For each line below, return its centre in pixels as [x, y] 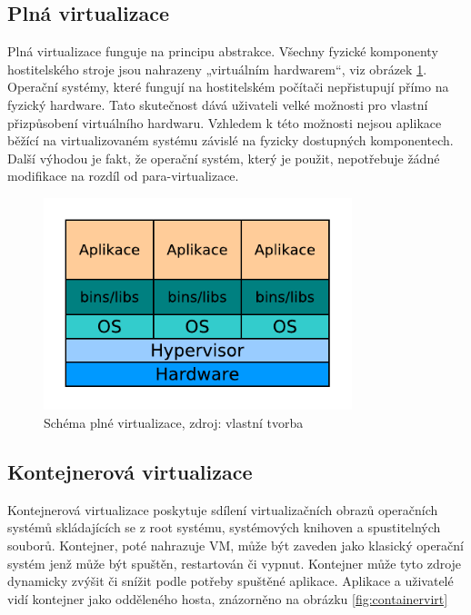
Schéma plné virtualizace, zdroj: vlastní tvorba [174, 423]
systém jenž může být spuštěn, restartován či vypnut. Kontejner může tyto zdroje [235, 563]
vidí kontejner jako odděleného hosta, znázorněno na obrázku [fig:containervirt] [228, 598]
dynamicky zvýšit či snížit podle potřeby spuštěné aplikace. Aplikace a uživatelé [230, 581]
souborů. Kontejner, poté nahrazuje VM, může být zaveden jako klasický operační [235, 545]
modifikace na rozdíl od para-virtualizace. [123, 176]
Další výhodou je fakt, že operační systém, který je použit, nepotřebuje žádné [224, 158]
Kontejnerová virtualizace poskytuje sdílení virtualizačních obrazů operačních [223, 509]
